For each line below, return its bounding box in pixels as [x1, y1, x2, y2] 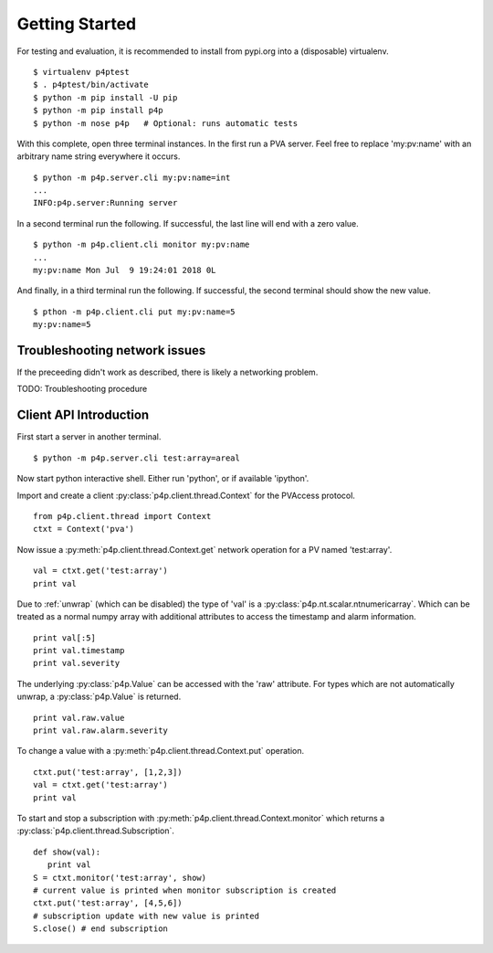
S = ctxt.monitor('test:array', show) [33, 873, 207, 883]
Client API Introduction [16, 408, 150, 423]
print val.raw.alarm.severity [33, 725, 169, 736]
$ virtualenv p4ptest [33, 67, 130, 77]
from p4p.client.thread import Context [33, 511, 212, 521]
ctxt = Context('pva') [33, 524, 135, 535]
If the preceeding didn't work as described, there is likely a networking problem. [16, 366, 319, 378]
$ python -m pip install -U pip [33, 92, 178, 102]
